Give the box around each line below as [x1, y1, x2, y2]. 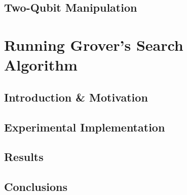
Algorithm [4, 54, 78, 75]
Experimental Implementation [4, 119, 165, 135]
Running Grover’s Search [4, 34, 183, 55]
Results [4, 149, 44, 165]
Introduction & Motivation [4, 89, 148, 105]
